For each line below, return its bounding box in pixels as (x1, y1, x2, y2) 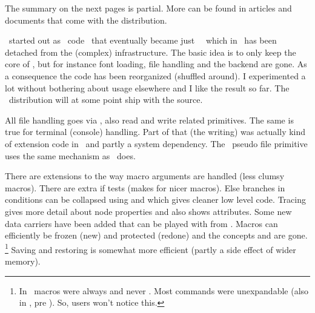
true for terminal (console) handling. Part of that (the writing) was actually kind (5, 125, 306, 138)
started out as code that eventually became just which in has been (8, 34, 277, 47)
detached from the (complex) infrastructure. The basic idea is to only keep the (5, 45, 296, 58)
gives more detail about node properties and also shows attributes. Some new (5, 205, 292, 217)
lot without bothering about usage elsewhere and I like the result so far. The (5, 81, 290, 94)
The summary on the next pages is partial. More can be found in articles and (5, 2, 292, 14)
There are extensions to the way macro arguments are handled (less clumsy (5, 170, 285, 182)
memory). (5, 254, 41, 267)
